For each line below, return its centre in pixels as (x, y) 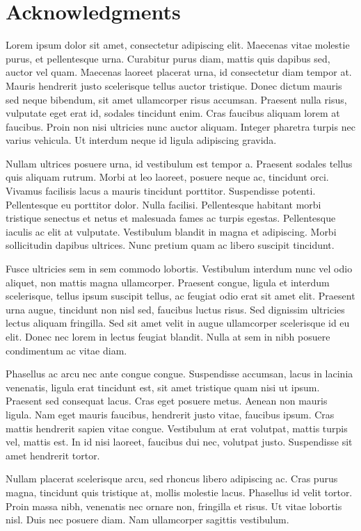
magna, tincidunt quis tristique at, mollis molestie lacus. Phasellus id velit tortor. (179, 492)
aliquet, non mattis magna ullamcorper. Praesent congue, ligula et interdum (168, 282)
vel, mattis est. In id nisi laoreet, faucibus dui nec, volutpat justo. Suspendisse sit (179, 442)
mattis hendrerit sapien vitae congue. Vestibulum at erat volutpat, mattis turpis (177, 428)
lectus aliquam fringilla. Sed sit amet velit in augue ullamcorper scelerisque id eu (178, 323)
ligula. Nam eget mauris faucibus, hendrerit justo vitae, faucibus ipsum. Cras (170, 414)
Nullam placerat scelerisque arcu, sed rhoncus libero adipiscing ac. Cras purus (172, 479)
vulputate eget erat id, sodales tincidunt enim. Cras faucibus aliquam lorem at (173, 113)
